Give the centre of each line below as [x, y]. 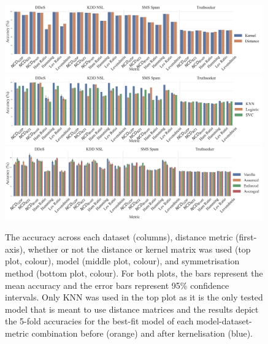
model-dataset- [224, 321]
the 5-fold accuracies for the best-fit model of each [99, 321]
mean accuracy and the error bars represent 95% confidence [117, 285]
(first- [246, 237]
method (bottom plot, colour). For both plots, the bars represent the [134, 273]
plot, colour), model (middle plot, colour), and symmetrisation [122, 261]
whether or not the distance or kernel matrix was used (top [139, 249]
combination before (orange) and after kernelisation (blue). [142, 333]
